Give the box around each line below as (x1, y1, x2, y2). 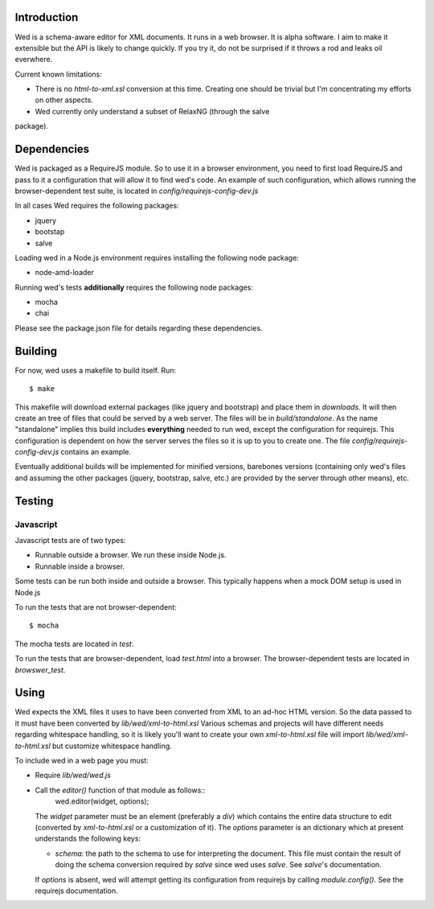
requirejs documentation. (35, 886, 118, 895)
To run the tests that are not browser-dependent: (14, 602, 177, 611)
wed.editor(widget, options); (55, 796, 149, 806)
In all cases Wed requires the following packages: (14, 201, 180, 211)
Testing (14, 494, 54, 508)
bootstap (35, 227, 65, 237)
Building (14, 344, 58, 358)
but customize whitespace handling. (52, 741, 172, 751)
